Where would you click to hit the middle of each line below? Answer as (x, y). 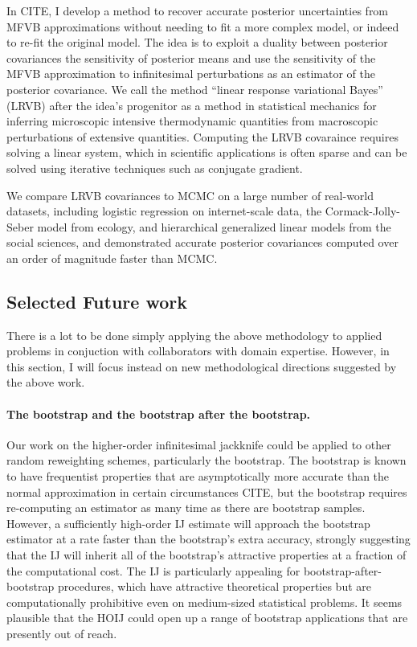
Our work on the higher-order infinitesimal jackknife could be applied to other (199, 444)
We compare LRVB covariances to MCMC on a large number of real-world (190, 195)
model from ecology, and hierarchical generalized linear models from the (214, 226)
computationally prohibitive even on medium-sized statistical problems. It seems (204, 602)
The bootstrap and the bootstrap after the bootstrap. (159, 414)
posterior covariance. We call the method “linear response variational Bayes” (195, 89)
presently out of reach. (62, 633)
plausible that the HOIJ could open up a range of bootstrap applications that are (207, 618)
